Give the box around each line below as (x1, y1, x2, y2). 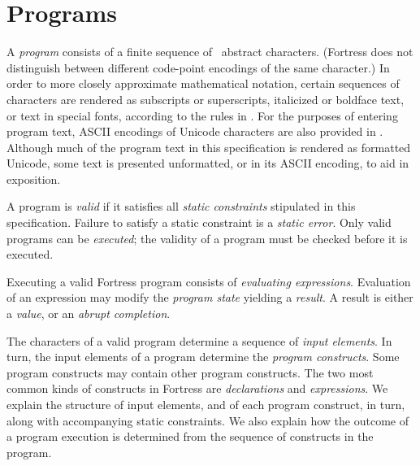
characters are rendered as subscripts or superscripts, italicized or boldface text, (6, 90, 405, 107)
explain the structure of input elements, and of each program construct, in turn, (6, 396, 405, 412)
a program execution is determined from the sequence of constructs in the (6, 428, 374, 445)
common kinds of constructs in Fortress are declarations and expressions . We (6, 380, 388, 397)
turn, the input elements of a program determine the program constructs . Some (6, 348, 400, 365)
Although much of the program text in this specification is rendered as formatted (6, 138, 411, 155)
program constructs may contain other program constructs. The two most (6, 364, 374, 381)
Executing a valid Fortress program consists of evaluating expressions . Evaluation (6, 272, 411, 290)
